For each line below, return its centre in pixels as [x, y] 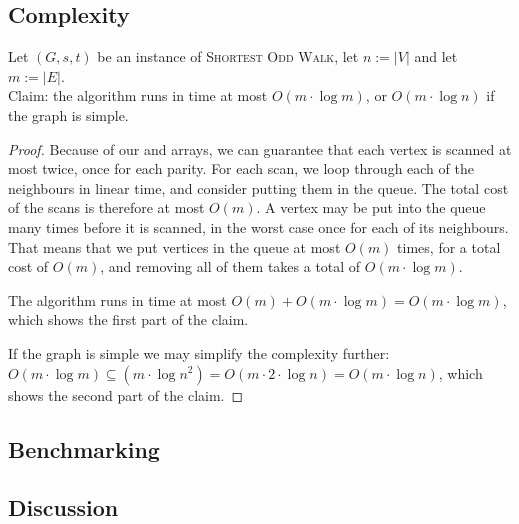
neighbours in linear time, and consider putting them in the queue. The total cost [258, 187]
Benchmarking [84, 448]
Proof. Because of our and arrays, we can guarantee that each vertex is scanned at [260, 148]
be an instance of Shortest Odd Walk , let [228, 56]
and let [436, 56]
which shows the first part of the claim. [128, 319]
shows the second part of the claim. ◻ [126, 394]
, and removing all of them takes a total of [230, 266]
